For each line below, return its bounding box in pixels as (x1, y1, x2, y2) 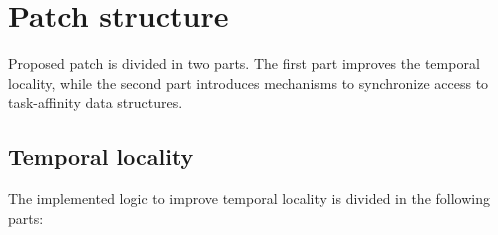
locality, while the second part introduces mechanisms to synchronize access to (8, 72, 489, 93)
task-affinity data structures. (8, 92, 183, 113)
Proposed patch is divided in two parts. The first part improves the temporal (8, 53, 480, 74)
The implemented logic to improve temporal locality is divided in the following (8, 188, 490, 209)
